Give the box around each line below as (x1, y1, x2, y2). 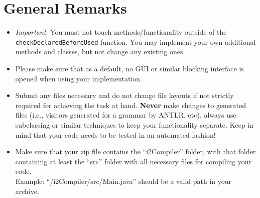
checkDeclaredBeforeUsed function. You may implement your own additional (15, 36, 256, 47)
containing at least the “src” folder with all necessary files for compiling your (15, 156, 252, 166)
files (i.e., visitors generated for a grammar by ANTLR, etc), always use (15, 110, 236, 120)
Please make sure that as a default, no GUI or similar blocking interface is (15, 63, 244, 73)
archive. (15, 185, 39, 196)
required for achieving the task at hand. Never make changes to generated (15, 100, 246, 110)
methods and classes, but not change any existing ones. (15, 46, 185, 57)
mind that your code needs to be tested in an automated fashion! (15, 129, 216, 140)
